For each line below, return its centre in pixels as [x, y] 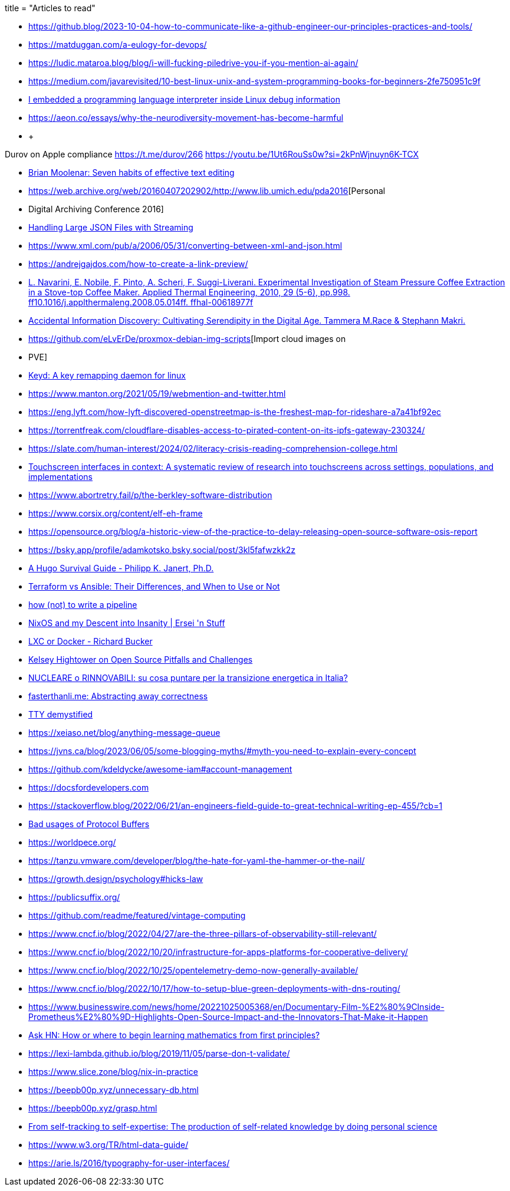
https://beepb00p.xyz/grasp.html [93, 1108]
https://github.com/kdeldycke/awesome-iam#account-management [160, 769]
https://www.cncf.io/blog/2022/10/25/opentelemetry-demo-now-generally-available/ [193, 970]
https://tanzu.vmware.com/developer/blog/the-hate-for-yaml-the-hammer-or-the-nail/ [197, 861]
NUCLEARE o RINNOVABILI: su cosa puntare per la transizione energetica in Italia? [188, 678]
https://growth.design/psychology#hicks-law [116, 879]
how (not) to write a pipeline [83, 605]
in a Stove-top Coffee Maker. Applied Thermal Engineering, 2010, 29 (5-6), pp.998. [189, 292]
